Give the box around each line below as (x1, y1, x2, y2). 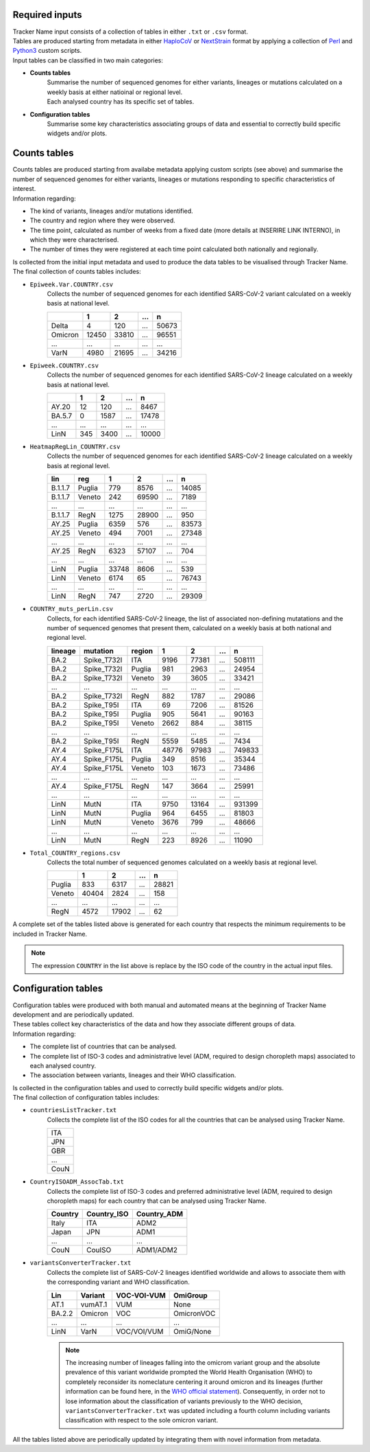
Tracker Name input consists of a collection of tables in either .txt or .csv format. (12, 27, 248, 36)
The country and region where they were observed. (29, 216, 176, 224)
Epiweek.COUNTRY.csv (29, 361, 99, 369)
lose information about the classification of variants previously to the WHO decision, (65, 1397, 303, 1405)
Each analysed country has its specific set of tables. (47, 97, 195, 106)
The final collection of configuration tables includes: (12, 1094, 160, 1102)
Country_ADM (136, 1209, 184, 1219)
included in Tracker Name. (12, 930, 88, 938)
